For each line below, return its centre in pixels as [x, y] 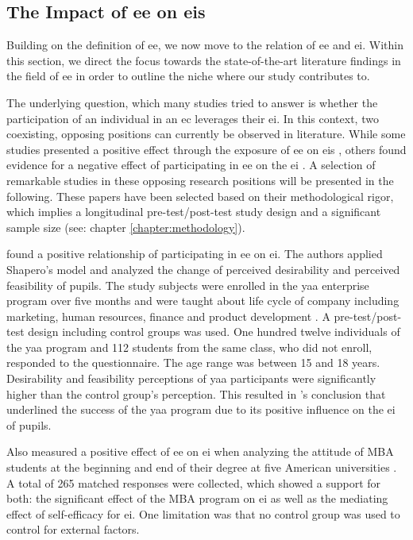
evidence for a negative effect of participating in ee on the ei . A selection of [191, 165]
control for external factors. [73, 529]
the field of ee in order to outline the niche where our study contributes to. [188, 76]
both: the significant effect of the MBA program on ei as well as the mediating [197, 498]
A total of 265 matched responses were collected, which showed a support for [194, 482]
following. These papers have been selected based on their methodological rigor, [200, 196]
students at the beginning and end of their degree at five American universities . [202, 467]
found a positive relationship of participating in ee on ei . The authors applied [195, 254]
